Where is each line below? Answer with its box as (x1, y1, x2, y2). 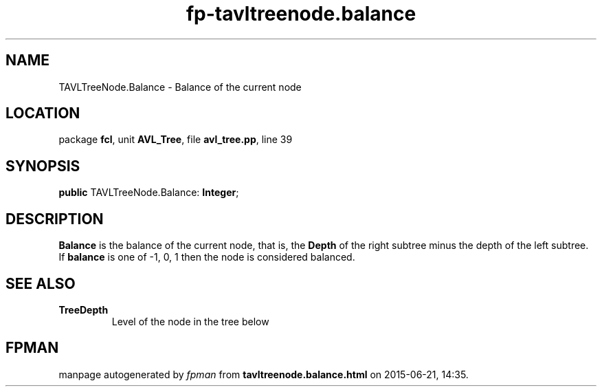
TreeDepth (58, 303, 109, 316)
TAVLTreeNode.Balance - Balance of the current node (58, 80, 302, 93)
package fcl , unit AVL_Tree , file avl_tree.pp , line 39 (58, 133, 293, 146)
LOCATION (5, 105, 80, 122)
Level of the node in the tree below (111, 315, 269, 327)
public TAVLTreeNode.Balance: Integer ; (58, 186, 239, 199)
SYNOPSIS (5, 157, 80, 175)
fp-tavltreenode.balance (186, 2, 416, 25)
